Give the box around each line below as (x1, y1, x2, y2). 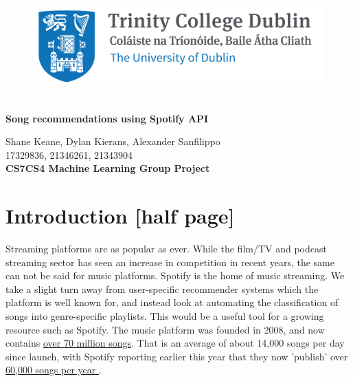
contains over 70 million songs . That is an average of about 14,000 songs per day (5, 336, 345, 350)
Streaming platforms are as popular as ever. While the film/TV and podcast (5, 241, 327, 256)
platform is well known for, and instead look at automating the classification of (5, 295, 339, 309)
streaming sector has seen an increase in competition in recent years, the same (5, 254, 334, 269)
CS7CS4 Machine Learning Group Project (5, 161, 210, 175)
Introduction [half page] (5, 202, 235, 230)
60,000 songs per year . (5, 362, 102, 377)
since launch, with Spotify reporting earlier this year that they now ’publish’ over (5, 349, 348, 363)
